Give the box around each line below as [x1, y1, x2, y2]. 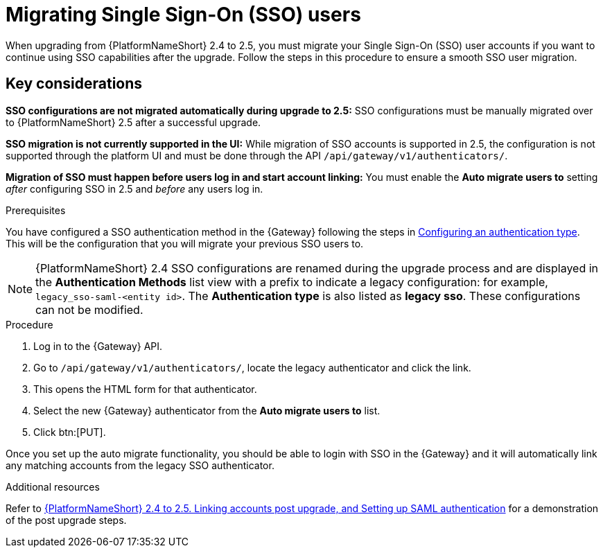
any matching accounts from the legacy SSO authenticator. [6, 459, 274, 471]
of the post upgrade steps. [6, 513, 127, 526]
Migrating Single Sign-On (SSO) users [6, 3, 361, 26]
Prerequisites [6, 204, 66, 216]
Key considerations [6, 75, 143, 93]
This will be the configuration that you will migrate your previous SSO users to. [6, 237, 364, 249]
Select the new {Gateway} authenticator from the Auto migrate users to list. [33, 404, 381, 416]
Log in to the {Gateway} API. [33, 340, 163, 352]
